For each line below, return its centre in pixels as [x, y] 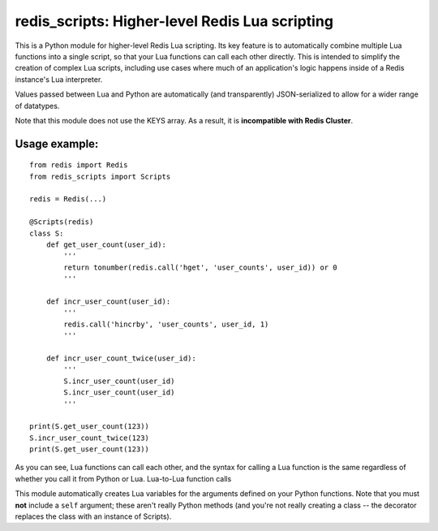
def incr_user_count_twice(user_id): [121, 358]
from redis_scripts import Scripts [100, 176]
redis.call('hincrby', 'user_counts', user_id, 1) [166, 324]
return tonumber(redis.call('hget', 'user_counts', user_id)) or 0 [200, 267]
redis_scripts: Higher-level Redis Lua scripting [174, 21]
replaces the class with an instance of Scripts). [93, 516]
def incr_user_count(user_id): [108, 301]
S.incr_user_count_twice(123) [90, 438]
